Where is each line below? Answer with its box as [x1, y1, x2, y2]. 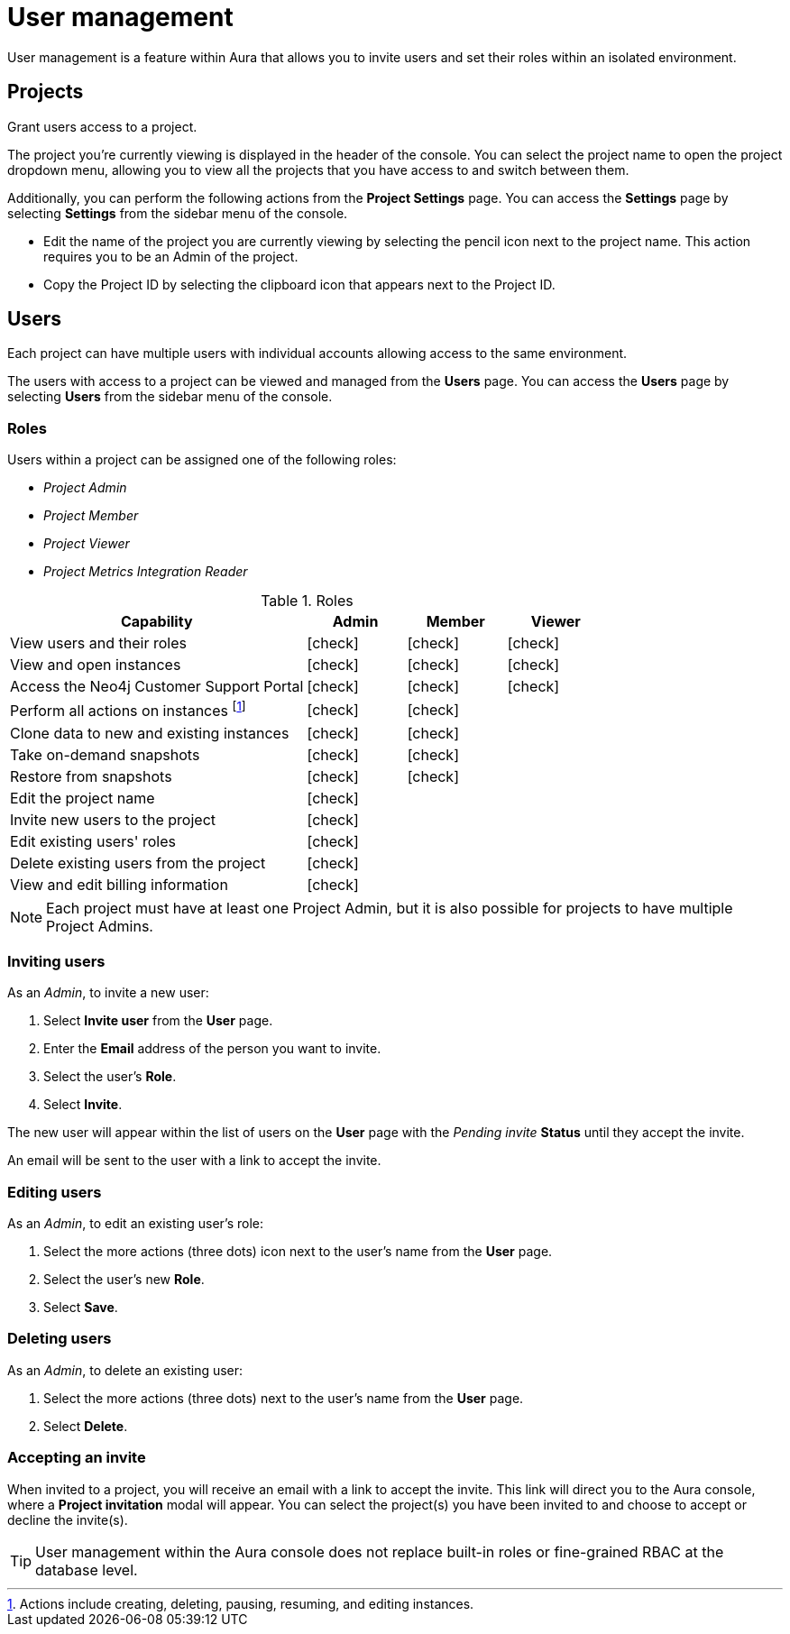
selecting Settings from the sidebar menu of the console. [7, 205, 348, 221]
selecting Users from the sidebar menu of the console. [7, 389, 333, 405]
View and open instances [10, 656, 181, 675]
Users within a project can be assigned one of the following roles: [7, 452, 397, 468]
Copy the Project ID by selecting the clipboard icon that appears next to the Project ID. [43, 276, 556, 292]
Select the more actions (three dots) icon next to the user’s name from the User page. [43, 1244, 553, 1260]
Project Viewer [43, 536, 130, 552]
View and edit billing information [10, 875, 228, 894]
